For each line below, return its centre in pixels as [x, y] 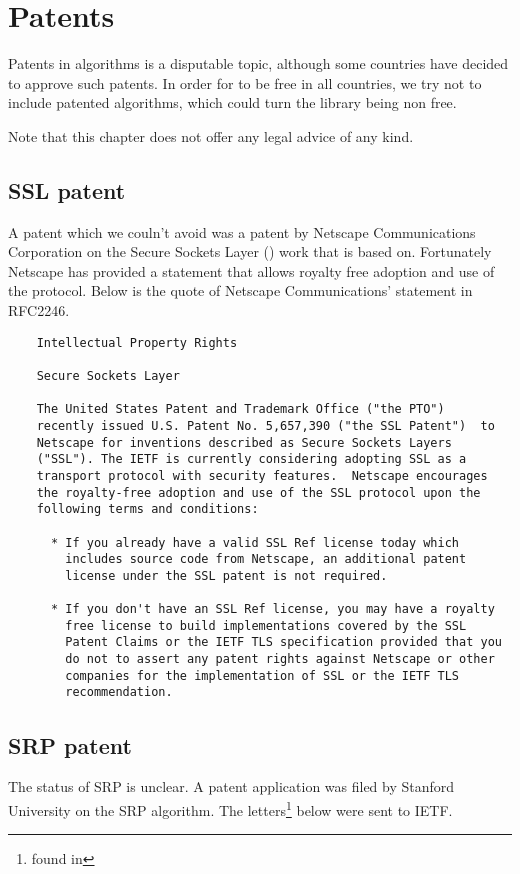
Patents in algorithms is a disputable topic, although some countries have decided [258, 63]
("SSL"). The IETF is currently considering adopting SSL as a [251, 459]
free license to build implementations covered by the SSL [266, 625]
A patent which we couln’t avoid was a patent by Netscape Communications [242, 231]
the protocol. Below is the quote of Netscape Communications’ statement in [240, 290]
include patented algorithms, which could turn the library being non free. [232, 102]
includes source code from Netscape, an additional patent [266, 559]
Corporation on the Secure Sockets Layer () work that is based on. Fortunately [250, 251]
